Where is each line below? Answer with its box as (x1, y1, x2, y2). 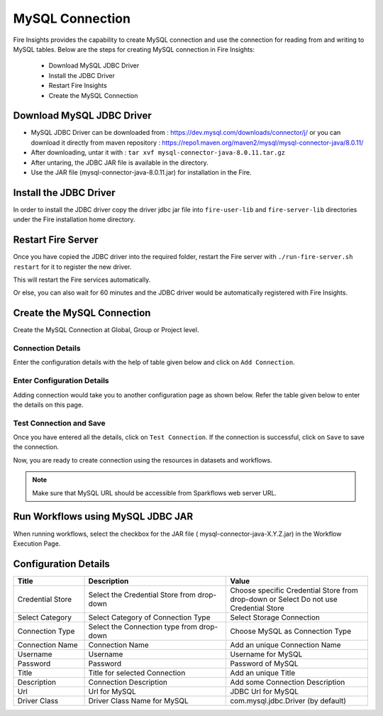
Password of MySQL (230, 659, 299, 668)
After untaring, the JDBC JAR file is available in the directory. (30, 158, 209, 167)
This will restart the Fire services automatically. (13, 275, 151, 284)
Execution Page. (13, 539, 61, 548)
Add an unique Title (230, 668, 296, 678)
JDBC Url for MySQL (230, 686, 299, 696)
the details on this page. (13, 400, 84, 409)
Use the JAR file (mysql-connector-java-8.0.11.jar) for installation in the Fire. (30, 167, 252, 177)
